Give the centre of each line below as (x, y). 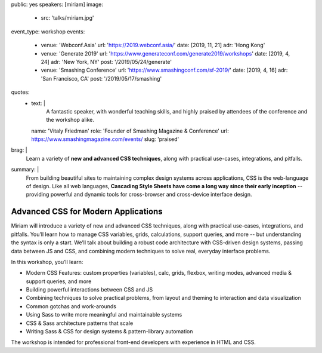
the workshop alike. (70, 120)
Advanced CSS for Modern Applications (87, 212)
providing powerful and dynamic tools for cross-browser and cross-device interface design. (139, 195)
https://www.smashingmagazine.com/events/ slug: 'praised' (105, 139)
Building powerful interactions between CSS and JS (89, 290)
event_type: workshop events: (48, 31)
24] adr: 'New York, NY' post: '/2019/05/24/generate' (106, 62)
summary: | (25, 170)
